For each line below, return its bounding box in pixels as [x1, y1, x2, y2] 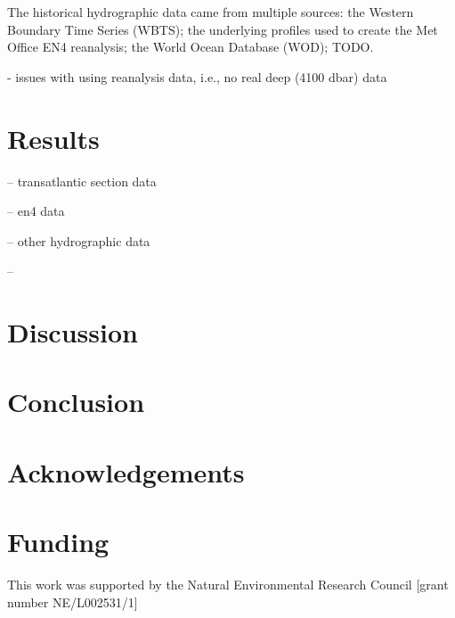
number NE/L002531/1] [7, 592, 138, 611]
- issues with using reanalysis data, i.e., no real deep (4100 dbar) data [7, 67, 387, 86]
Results [7, 119, 100, 156]
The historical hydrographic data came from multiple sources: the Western [7, 3, 414, 21]
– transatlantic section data [7, 171, 157, 190]
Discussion [7, 314, 138, 350]
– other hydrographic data [7, 231, 150, 250]
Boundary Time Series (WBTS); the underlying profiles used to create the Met [7, 20, 438, 38]
